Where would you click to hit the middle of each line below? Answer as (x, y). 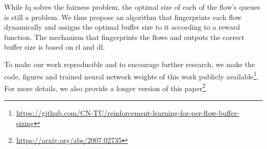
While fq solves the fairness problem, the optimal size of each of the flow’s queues (132, 7)
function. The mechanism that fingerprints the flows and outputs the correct (124, 37)
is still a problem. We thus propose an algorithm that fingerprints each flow (123, 17)
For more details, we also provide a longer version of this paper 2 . (106, 87)
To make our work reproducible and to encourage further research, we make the (130, 64)
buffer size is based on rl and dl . (54, 47)
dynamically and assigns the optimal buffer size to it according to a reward (122, 27)
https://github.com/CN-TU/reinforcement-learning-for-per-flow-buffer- (128, 113)
